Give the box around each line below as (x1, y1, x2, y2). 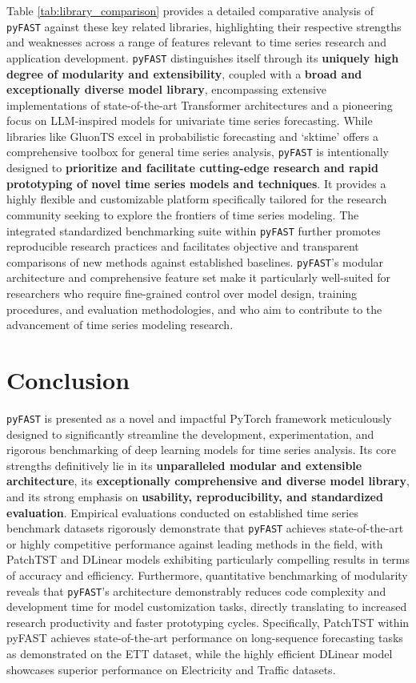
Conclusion (6, 363, 130, 396)
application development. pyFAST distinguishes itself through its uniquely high (6, 49, 399, 66)
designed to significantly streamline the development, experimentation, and (6, 425, 374, 442)
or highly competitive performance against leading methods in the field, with (6, 535, 383, 552)
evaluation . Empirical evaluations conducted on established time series (6, 504, 358, 520)
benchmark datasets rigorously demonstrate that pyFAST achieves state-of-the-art (6, 520, 404, 536)
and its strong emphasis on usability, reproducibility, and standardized (6, 488, 383, 504)
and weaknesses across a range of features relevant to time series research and (6, 34, 386, 50)
